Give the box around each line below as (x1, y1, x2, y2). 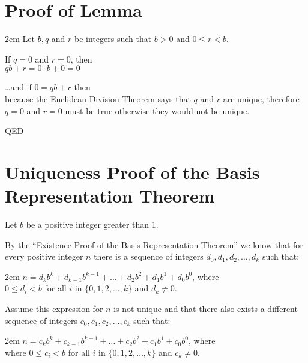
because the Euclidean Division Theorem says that (5, 92, 191, 105)
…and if (5, 81, 32, 93)
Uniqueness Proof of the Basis (5, 159, 260, 184)
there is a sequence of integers (94, 250, 204, 263)
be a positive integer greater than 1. (26, 218, 159, 230)
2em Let (5, 32, 35, 45)
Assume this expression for (5, 302, 103, 314)
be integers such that (74, 32, 152, 45)
